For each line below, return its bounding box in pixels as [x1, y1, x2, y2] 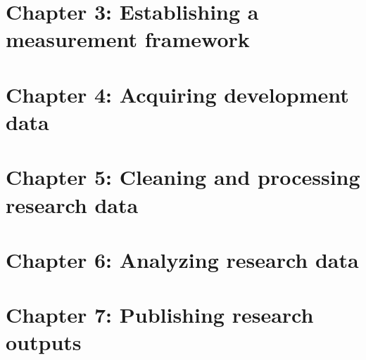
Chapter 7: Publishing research [6, 300, 314, 329]
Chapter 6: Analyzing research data [6, 245, 359, 274]
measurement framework [6, 25, 250, 53]
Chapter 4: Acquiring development [6, 79, 349, 108]
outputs [6, 328, 82, 356]
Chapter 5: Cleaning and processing [6, 162, 360, 191]
